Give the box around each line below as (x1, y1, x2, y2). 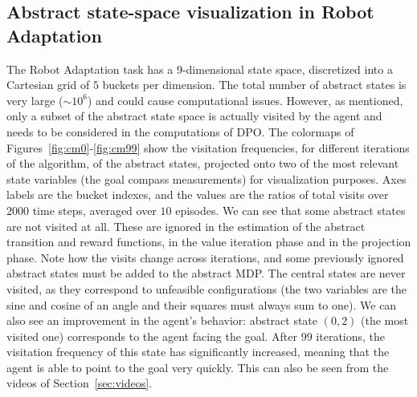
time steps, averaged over (32, 201, 157, 218)
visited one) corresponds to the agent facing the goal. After (6, 327, 298, 344)
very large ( (6, 91, 63, 108)
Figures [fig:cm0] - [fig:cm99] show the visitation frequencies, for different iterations (6, 139, 410, 156)
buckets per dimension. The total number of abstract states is (102, 76, 407, 93)
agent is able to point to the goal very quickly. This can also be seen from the (6, 359, 389, 375)
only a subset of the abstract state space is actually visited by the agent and (6, 107, 382, 124)
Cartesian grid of (6, 76, 90, 93)
